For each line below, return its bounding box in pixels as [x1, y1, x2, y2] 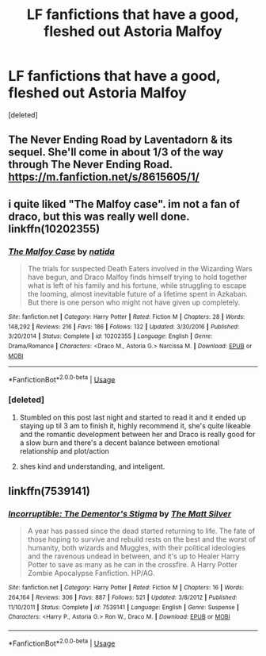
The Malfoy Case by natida [8, 246, 115, 257]
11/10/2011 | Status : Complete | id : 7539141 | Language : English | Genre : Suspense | [8, 603, 239, 612]
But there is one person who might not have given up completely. [27, 297, 241, 307]
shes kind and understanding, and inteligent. [19, 462, 165, 471]
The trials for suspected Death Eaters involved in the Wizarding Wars [27, 264, 253, 274]
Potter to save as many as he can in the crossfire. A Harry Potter [27, 560, 237, 570]
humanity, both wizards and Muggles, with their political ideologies [27, 543, 246, 553]
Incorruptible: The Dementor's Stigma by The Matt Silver [8, 508, 232, 519]
